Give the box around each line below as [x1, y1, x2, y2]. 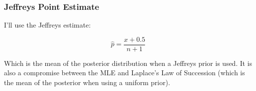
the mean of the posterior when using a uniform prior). [4, 77, 170, 88]
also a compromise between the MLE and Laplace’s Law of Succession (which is [4, 67, 245, 78]
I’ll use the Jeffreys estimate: [4, 20, 91, 30]
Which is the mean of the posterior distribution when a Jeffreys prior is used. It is [4, 58, 253, 68]
